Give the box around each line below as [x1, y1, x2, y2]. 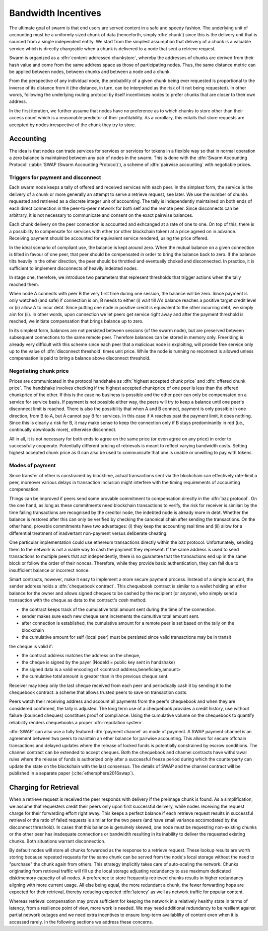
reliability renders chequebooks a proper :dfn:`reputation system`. [9, 719, 144, 725]
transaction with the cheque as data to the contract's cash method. [9, 597, 147, 603]
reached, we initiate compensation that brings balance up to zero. [9, 318, 144, 324]
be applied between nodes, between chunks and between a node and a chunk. [9, 69, 171, 75]
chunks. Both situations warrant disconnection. [9, 838, 106, 844]
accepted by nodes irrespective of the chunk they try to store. [9, 122, 136, 128]
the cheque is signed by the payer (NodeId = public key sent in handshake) [21, 659, 176, 666]
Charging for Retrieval [9, 783, 79, 792]
